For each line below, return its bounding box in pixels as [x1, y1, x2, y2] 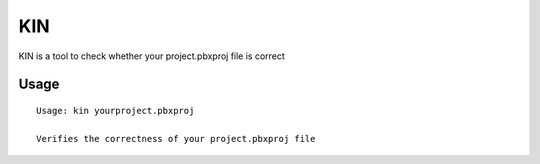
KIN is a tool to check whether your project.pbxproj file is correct [18, 50, 285, 62]
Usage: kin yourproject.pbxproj [36, 105, 195, 116]
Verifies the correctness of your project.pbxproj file [36, 133, 316, 144]
